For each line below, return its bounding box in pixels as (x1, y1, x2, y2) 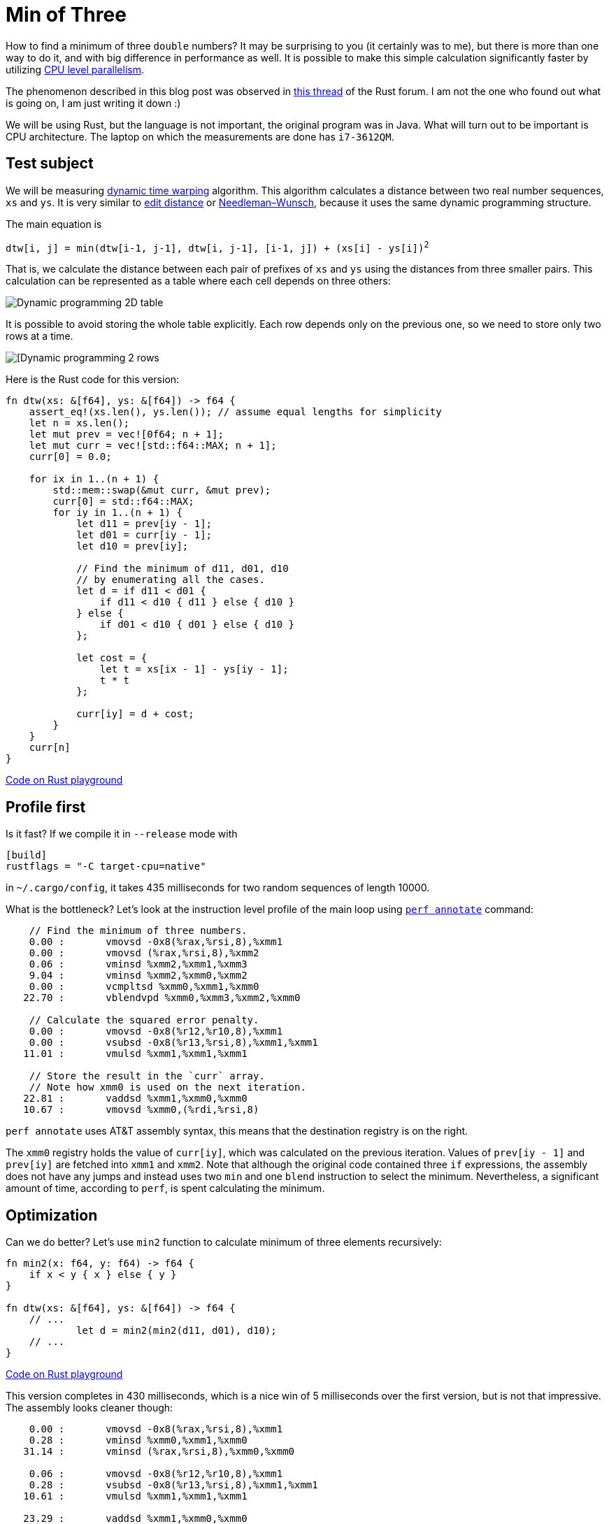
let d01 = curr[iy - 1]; (76, 529, 213, 541)
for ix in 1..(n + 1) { (29, 473, 159, 485)
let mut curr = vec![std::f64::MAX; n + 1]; (29, 440, 277, 452)
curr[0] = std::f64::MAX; (52, 496, 194, 508)
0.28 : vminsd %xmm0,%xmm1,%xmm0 (29, 1434, 248, 1446)
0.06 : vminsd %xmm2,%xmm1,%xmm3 (29, 958, 248, 970)
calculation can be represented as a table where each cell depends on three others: (6, 275, 391, 287)
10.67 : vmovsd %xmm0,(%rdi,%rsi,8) (23, 1104, 259, 1116)
